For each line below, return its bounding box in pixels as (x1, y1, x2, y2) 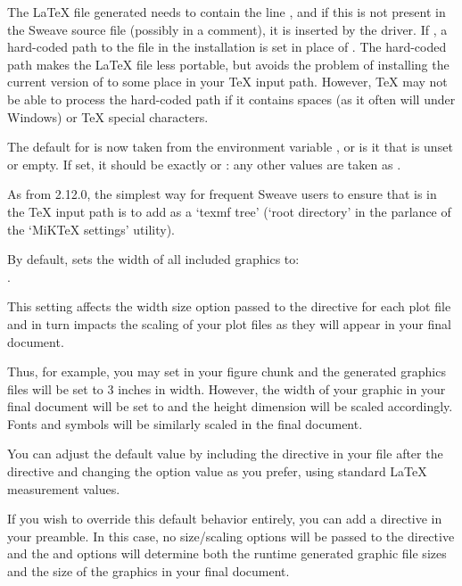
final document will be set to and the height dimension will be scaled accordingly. (7, 397, 453, 416)
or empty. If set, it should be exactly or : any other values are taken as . (7, 154, 401, 173)
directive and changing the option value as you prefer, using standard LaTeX (7, 462, 427, 481)
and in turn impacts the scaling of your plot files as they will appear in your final (7, 314, 451, 333)
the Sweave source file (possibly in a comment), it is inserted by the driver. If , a (7, 20, 448, 38)
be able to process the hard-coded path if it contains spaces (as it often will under (7, 89, 456, 108)
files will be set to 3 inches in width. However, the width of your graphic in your (7, 379, 446, 398)
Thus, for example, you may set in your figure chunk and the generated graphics (7, 362, 446, 381)
